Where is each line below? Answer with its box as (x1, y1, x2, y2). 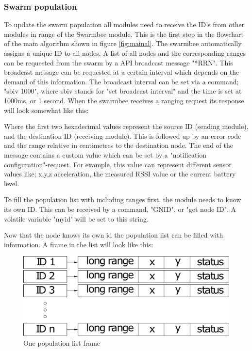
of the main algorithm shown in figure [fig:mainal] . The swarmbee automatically (4, 38, 242, 48)
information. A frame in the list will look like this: (4, 239, 153, 249)
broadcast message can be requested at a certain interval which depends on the (4, 67, 239, 77)
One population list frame (23, 337, 101, 348)
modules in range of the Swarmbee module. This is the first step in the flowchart (4, 29, 244, 39)
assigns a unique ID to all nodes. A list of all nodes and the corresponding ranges (4, 48, 246, 58)
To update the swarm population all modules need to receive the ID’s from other (4, 19, 245, 30)
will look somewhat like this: (4, 105, 89, 115)
